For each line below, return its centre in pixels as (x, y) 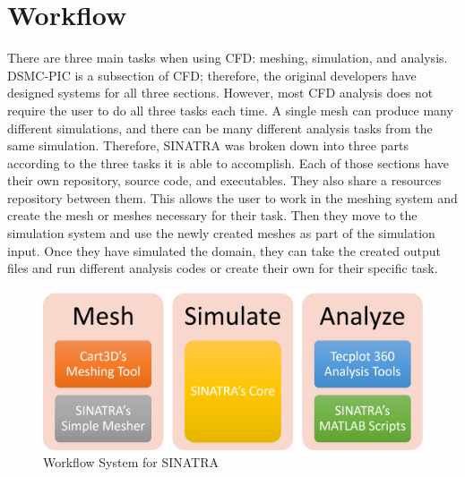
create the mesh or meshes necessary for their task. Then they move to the (212, 215)
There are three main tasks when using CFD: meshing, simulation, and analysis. (228, 58)
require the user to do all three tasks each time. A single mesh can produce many (230, 110)
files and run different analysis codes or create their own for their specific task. (223, 268)
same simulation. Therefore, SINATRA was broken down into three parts (208, 145)
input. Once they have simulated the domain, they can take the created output (224, 250)
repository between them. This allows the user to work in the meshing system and (232, 197)
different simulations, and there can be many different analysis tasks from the (220, 128)
